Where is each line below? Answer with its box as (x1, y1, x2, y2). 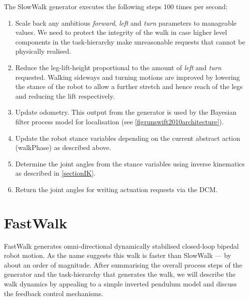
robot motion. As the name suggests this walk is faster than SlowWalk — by (4, 250, 232, 260)
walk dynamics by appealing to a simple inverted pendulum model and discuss (4, 279, 237, 288)
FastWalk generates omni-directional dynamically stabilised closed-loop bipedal (4, 240, 239, 251)
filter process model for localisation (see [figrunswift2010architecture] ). (15, 116, 224, 126)
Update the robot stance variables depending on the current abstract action (15, 133, 240, 143)
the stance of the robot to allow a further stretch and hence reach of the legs (15, 81, 243, 91)
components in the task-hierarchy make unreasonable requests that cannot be (15, 36, 245, 46)
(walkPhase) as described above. (15, 142, 111, 152)
